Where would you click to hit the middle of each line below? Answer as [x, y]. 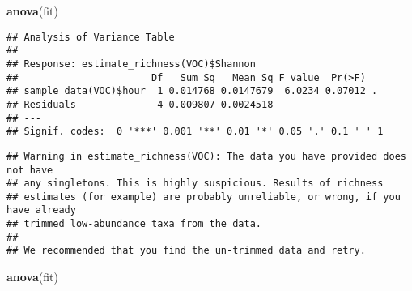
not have [30, 170]
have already [41, 210]
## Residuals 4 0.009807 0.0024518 [140, 104]
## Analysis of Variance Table [91, 37]
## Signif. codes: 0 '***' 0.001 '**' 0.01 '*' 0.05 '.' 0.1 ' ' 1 [195, 132]
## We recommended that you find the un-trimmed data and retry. [186, 251]
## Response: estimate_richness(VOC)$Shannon [131, 64]
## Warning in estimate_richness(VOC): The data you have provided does [206, 156]
